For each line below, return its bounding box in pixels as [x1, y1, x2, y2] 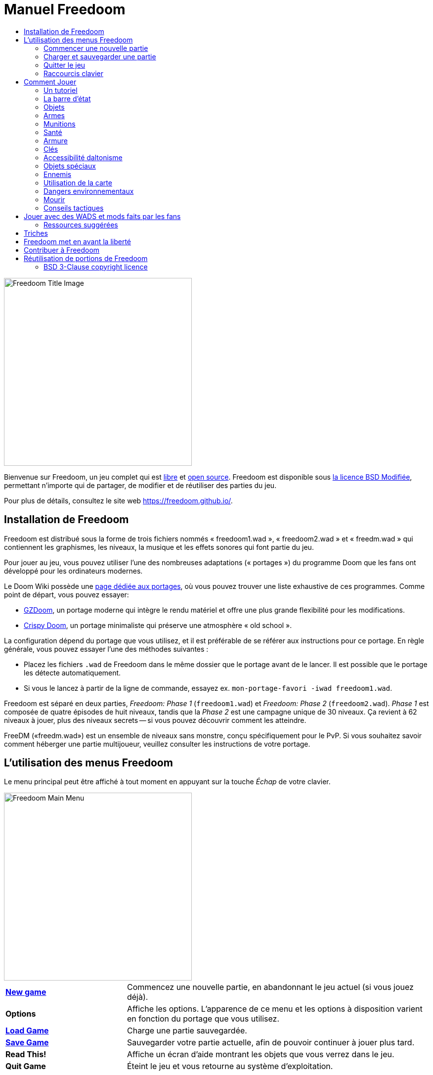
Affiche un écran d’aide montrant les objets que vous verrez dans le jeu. [127, 1049, 394, 1060]
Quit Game [5, 1061, 46, 1072]
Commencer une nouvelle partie [43, 44, 148, 52]
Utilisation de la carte [43, 178, 112, 187]
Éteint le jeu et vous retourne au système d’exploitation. [127, 1061, 333, 1072]
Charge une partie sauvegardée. [127, 1026, 247, 1036]
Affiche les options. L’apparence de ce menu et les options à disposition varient [127, 1004, 423, 1014]
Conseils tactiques [43, 203, 104, 212]
